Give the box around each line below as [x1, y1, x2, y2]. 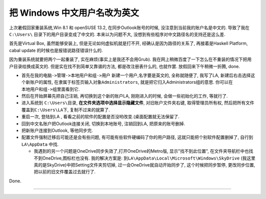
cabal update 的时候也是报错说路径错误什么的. [9, 47, 103, 53]
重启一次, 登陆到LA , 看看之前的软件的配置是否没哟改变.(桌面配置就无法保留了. [21, 114, 180, 120]
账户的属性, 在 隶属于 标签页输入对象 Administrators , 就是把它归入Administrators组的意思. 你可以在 [30, 79, 233, 85]
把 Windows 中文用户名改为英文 [9, 7, 139, 18]
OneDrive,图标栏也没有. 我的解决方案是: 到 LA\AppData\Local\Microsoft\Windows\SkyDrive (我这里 [42, 155, 256, 161]
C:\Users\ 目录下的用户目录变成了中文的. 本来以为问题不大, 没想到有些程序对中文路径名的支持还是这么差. [9, 31, 226, 37]
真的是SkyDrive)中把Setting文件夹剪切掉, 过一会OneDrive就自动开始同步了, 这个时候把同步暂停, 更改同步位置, [33, 162, 256, 167]
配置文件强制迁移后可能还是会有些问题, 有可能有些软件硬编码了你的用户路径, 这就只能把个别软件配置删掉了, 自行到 [21, 134, 253, 140]
